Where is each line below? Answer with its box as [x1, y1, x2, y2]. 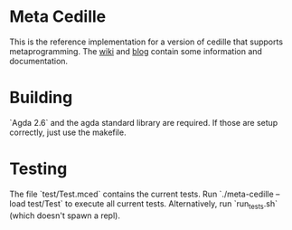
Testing [9, 158, 68, 179]
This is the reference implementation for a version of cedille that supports [9, 36, 283, 47]
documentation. [9, 55, 69, 66]
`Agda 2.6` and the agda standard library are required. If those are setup [9, 117, 278, 128]
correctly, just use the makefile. [9, 127, 127, 138]
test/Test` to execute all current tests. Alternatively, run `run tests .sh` [27, 197, 278, 211]
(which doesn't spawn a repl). [9, 210, 120, 221]
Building [9, 88, 73, 108]
